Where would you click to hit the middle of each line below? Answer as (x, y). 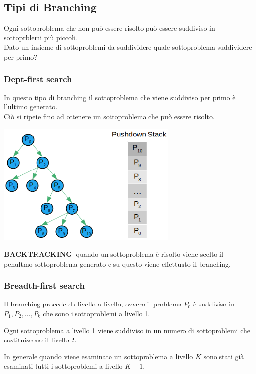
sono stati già (224, 356)
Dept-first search (38, 79)
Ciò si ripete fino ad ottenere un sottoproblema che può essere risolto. (109, 116)
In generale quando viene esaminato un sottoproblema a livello (99, 356)
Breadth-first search (44, 286)
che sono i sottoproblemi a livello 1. (97, 313)
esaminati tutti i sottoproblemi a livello (63, 366)
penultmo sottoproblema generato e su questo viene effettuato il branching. (118, 263)
